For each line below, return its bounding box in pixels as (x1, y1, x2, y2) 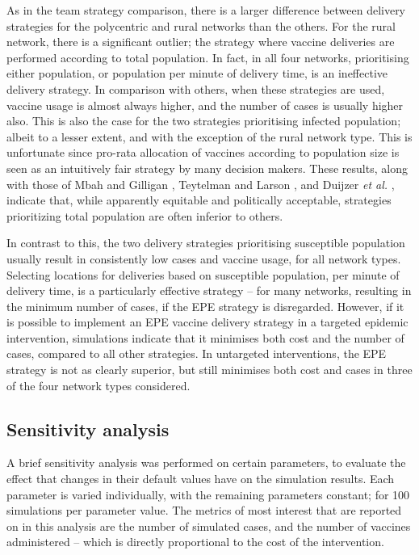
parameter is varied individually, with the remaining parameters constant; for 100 (6, 486, 410, 502)
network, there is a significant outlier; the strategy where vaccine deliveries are (6, 33, 395, 50)
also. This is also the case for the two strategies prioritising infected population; (6, 112, 401, 129)
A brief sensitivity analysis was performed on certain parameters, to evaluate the (6, 454, 406, 471)
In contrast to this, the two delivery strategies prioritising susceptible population (6, 234, 405, 251)
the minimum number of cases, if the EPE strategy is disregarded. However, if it (6, 297, 404, 314)
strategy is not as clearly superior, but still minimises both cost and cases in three (6, 361, 413, 378)
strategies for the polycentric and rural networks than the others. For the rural (6, 17, 396, 34)
